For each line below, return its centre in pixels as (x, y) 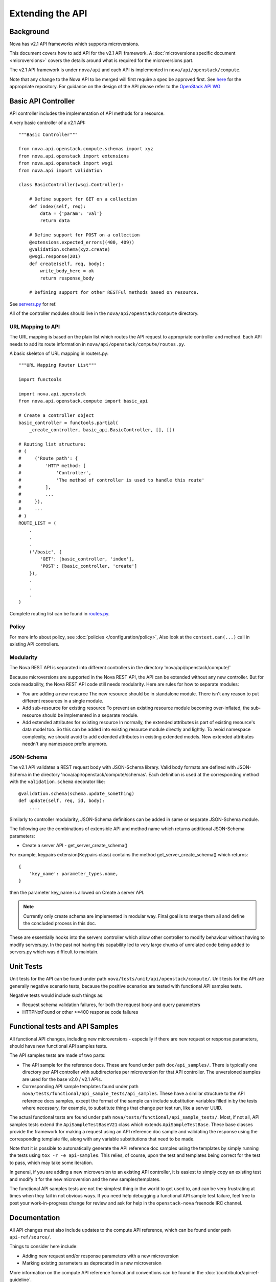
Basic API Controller (42, 101)
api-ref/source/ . (30, 1237)
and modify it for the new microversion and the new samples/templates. (85, 1179)
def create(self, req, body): (67, 264)
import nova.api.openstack (52, 394)
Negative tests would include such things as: (56, 995)
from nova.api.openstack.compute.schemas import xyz (86, 149)
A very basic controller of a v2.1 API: (48, 123)
